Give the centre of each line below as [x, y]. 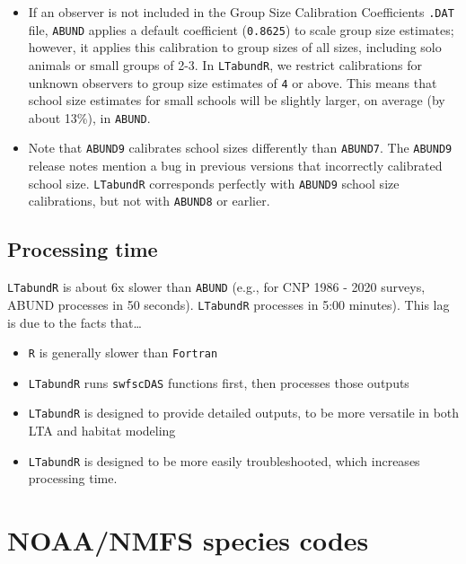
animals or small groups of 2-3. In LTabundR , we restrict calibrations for [225, 64]
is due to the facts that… [75, 322]
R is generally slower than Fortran [123, 352]
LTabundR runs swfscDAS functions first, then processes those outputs [219, 382]
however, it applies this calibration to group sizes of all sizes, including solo [235, 47]
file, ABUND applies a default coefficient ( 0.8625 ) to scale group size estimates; [241, 29]
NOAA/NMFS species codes [188, 540]
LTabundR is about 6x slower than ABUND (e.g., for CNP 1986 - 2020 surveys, [216, 287]
